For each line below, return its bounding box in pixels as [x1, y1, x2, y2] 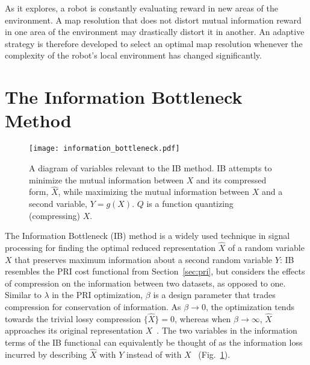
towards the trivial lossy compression [5, 312, 141, 325]
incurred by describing [5, 348, 87, 360]
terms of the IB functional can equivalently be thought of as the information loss [5, 335, 303, 348]
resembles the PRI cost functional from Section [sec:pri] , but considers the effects [5, 265, 305, 278]
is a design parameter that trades [153, 288, 276, 301]
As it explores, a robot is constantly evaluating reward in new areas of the [5, 2, 279, 14]
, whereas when [174, 312, 231, 325]
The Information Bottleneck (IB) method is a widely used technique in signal [5, 229, 290, 242]
